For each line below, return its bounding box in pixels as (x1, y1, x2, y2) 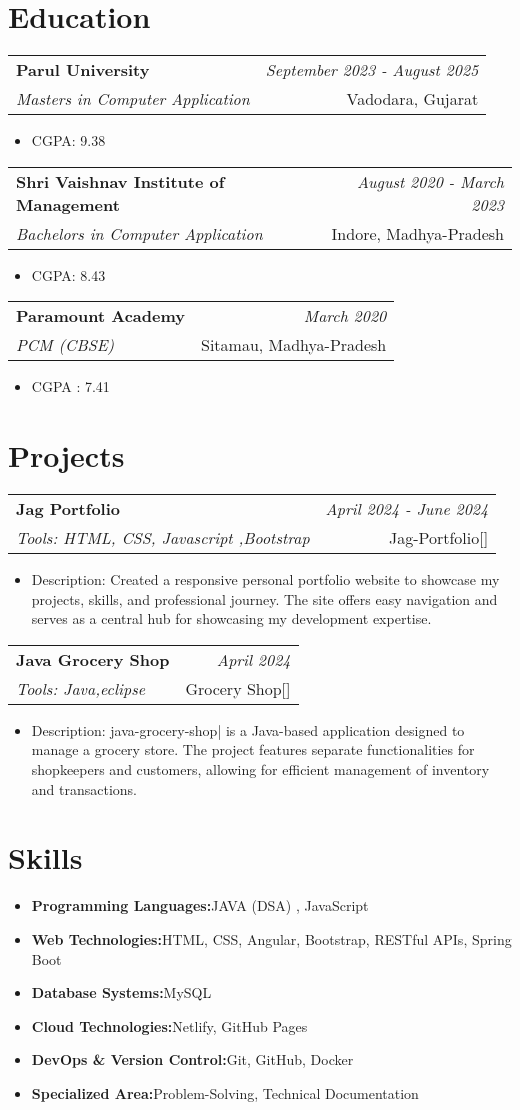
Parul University (16, 58, 150, 82)
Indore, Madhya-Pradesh (331, 221, 504, 245)
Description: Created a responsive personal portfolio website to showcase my (31, 569, 500, 590)
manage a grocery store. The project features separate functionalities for (31, 739, 475, 760)
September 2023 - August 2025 (265, 58, 479, 82)
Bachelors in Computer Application (16, 221, 263, 245)
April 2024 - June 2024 (325, 497, 489, 521)
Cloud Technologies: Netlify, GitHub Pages (31, 1015, 308, 1036)
